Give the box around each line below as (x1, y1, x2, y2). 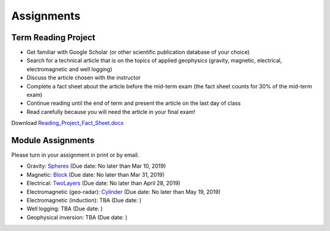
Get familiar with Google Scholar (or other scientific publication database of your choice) (26, 49, 250, 56)
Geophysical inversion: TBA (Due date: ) (26, 213, 128, 221)
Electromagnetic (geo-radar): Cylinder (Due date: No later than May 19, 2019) (26, 188, 221, 195)
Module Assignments (11, 135, 95, 146)
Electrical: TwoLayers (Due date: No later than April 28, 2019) (26, 180, 180, 187)
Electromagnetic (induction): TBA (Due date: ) (26, 197, 142, 204)
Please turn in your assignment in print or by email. (11, 151, 140, 158)
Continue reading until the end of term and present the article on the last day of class (26, 99, 241, 107)
